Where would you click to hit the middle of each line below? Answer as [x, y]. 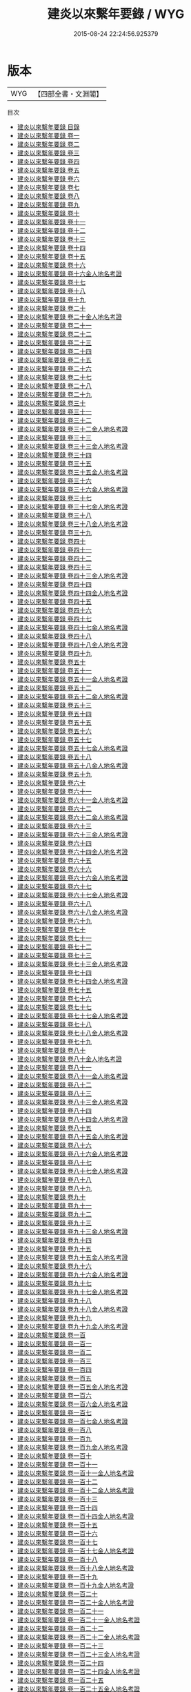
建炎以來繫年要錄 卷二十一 [54, 325]
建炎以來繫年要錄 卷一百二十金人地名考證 [76, 1602]
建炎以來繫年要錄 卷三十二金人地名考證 [72, 429]
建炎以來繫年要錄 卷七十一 [54, 938]
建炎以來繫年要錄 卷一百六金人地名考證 [72, 1404]
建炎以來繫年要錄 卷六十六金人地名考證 [72, 877]
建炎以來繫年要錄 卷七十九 [54, 1041]
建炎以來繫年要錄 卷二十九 [54, 394]
